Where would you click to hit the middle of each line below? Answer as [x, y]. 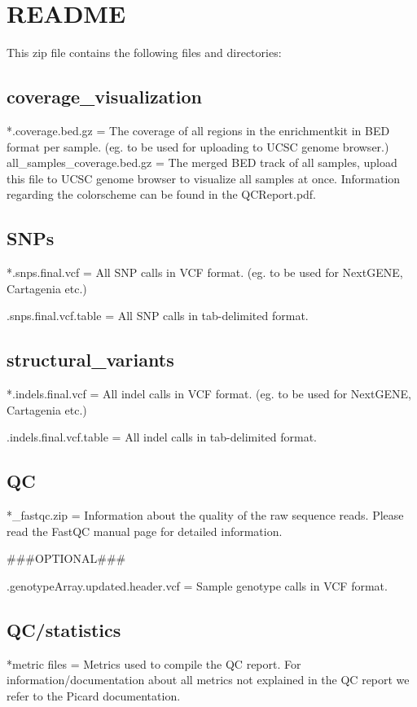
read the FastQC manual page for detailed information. [145, 531]
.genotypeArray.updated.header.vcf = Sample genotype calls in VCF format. [197, 585]
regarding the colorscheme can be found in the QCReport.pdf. [162, 194]
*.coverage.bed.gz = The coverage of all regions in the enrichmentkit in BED [198, 130]
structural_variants [90, 360]
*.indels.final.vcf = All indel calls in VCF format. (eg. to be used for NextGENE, [209, 394]
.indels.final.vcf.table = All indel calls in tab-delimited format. [162, 437]
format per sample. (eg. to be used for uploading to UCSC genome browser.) [198, 146]
